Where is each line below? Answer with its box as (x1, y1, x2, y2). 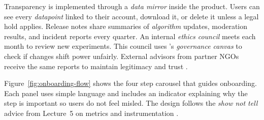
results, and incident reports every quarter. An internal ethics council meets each (4, 31, 256, 41)
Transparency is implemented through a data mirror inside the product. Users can (4, 1, 260, 11)
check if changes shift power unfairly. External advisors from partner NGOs (4, 50, 239, 61)
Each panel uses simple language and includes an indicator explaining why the (4, 87, 248, 98)
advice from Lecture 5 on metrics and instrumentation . (4, 107, 179, 118)
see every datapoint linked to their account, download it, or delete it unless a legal (4, 11, 259, 21)
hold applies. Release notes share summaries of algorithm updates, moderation (4, 21, 248, 32)
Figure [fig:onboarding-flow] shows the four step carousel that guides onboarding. (4, 78, 257, 88)
